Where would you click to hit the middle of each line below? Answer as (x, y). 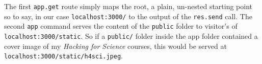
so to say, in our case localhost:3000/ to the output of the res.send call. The (128, 16)
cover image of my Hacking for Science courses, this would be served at (115, 46)
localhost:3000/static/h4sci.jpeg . (63, 56)
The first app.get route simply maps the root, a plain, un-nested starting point (128, 6)
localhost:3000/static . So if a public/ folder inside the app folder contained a (131, 36)
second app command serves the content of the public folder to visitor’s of (121, 26)
